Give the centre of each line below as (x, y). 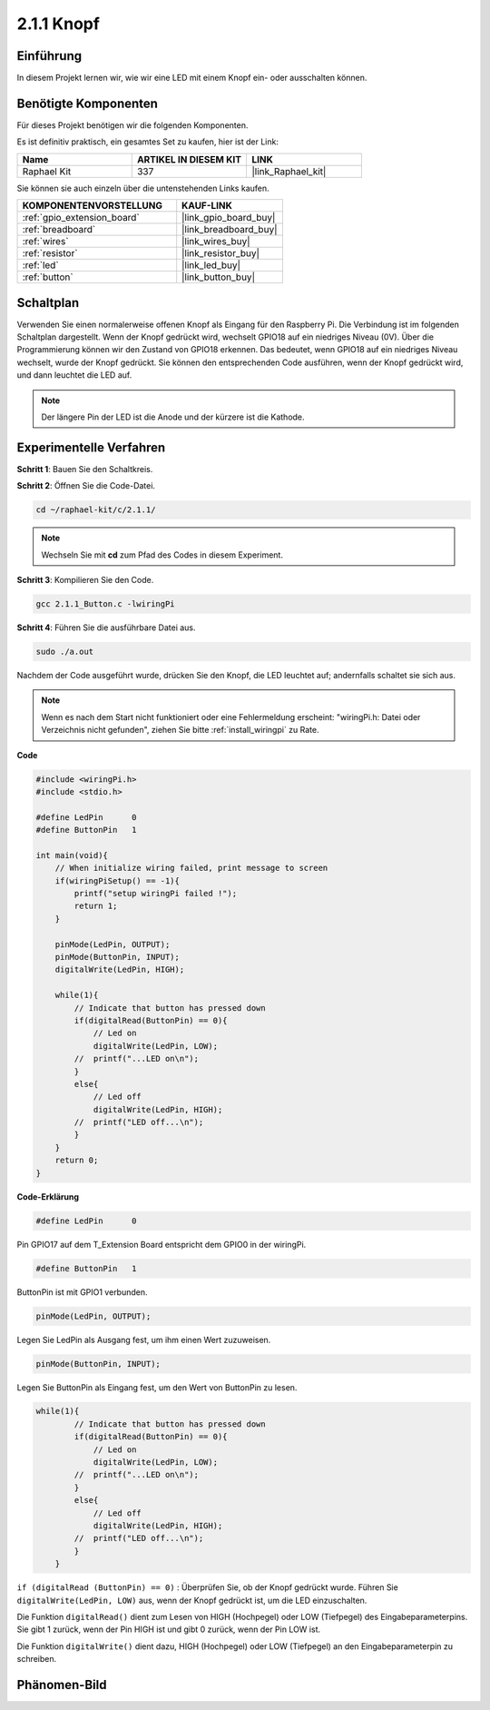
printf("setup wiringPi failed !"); (156, 894)
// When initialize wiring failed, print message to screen (191, 868)
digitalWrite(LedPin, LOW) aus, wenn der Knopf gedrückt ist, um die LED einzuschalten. (192, 1600)
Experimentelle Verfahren (91, 447)
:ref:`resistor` (50, 253)
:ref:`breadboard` (59, 230)
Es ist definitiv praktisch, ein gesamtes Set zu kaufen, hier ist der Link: (147, 142)
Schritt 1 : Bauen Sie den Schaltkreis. (85, 469)
